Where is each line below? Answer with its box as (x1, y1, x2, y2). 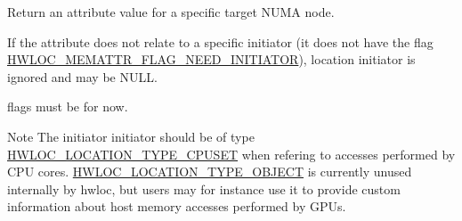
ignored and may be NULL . (7, 67, 158, 86)
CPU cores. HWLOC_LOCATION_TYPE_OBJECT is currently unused (7, 162, 412, 181)
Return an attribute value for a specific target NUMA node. (7, 3, 335, 20)
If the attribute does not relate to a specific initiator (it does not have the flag (7, 32, 434, 51)
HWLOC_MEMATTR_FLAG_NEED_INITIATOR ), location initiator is (7, 50, 416, 69)
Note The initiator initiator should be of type (7, 127, 255, 145)
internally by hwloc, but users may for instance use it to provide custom (7, 179, 401, 198)
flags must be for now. (7, 97, 128, 116)
